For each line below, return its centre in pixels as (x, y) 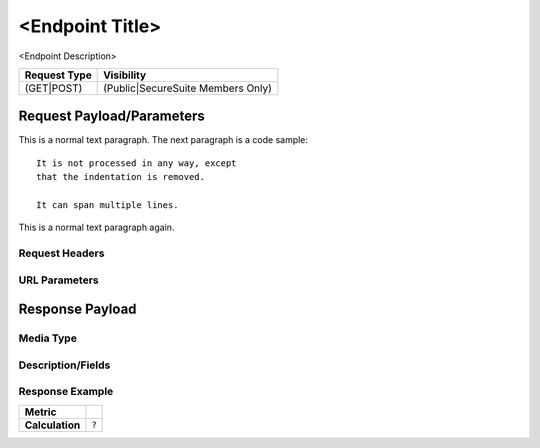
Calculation (52, 425)
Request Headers (61, 253)
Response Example (66, 392)
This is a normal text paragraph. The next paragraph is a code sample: (163, 140)
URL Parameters (58, 280)
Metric (40, 412)
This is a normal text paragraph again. (96, 227)
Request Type (58, 75)
